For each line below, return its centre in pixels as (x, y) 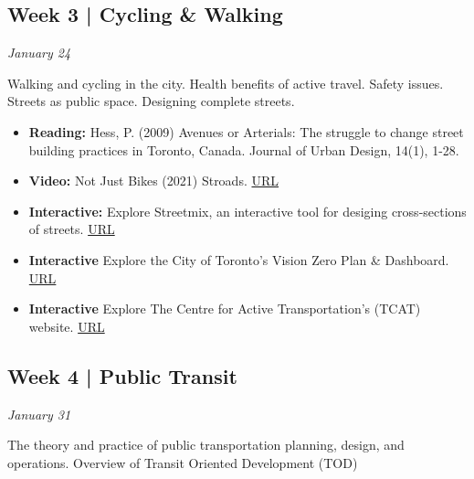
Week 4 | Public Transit (122, 375)
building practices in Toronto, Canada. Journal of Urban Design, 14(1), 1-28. (244, 149)
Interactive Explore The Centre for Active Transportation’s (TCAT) (225, 309)
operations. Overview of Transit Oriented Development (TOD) (183, 462)
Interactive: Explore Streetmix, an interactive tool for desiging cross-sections (248, 211)
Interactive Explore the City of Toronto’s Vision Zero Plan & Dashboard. (239, 259)
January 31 (39, 414)
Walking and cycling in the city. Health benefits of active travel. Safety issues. (226, 83)
